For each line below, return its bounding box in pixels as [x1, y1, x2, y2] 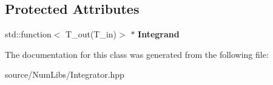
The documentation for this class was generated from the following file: [5, 48, 269, 60]
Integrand [138, 28, 180, 40]
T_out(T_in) [66, 28, 117, 40]
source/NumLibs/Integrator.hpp [5, 68, 124, 81]
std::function [5, 28, 52, 40]
